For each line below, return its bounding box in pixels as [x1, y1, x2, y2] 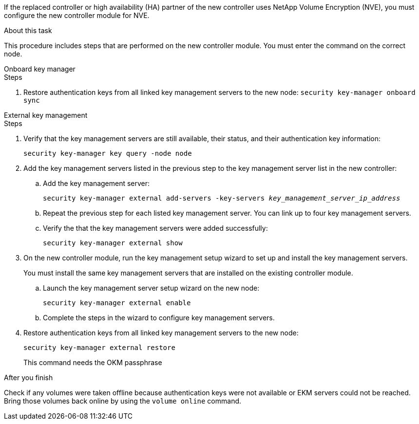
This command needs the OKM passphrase [23, 358, 162, 367]
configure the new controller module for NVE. [4, 11, 150, 19]
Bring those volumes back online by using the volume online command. [4, 397, 242, 405]
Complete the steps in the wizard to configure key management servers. [43, 313, 275, 322]
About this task [4, 26, 52, 35]
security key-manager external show [43, 239, 183, 247]
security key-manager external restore [23, 344, 175, 351]
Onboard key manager [4, 65, 76, 73]
